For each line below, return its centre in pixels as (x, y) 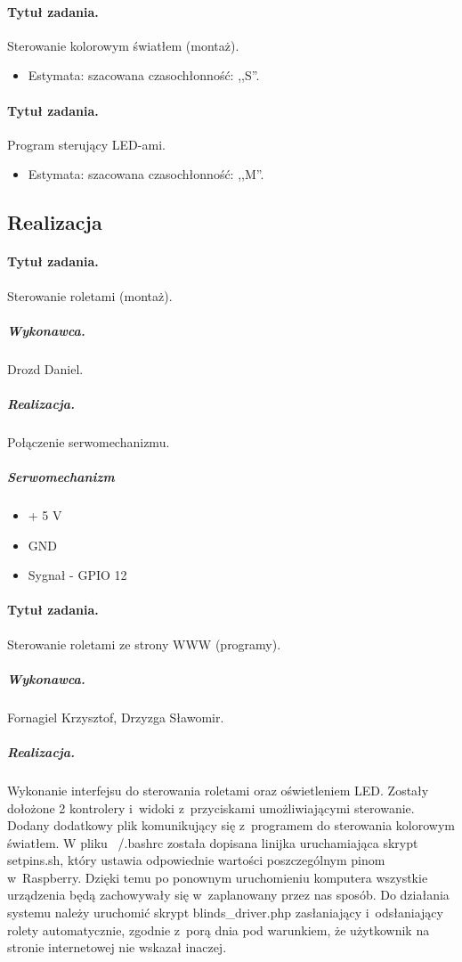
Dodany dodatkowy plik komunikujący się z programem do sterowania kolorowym (231, 825)
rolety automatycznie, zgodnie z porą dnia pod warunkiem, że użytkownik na (219, 929)
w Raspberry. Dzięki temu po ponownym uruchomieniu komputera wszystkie (218, 877)
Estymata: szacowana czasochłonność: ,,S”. (144, 75)
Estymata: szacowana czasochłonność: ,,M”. (146, 174)
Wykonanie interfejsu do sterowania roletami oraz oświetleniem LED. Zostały (218, 790)
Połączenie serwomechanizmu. (89, 441)
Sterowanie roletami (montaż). (90, 295)
